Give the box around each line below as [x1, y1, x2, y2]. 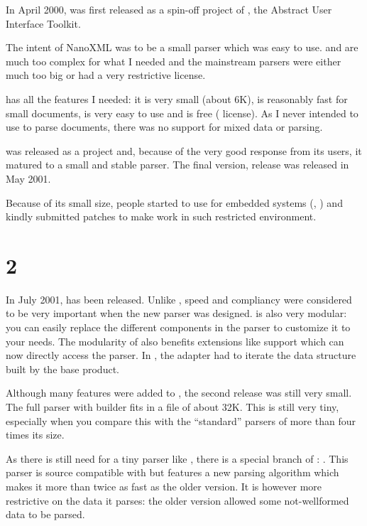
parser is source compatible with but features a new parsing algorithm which [6, 465, 339, 480]
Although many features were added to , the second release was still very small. [6, 385, 352, 400]
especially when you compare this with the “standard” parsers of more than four [6, 413, 356, 428]
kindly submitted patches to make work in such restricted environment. [6, 209, 317, 224]
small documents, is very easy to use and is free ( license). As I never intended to [6, 105, 358, 120]
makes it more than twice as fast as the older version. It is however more [6, 478, 322, 493]
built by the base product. [6, 361, 119, 376]
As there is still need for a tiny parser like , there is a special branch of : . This [6, 451, 349, 466]
